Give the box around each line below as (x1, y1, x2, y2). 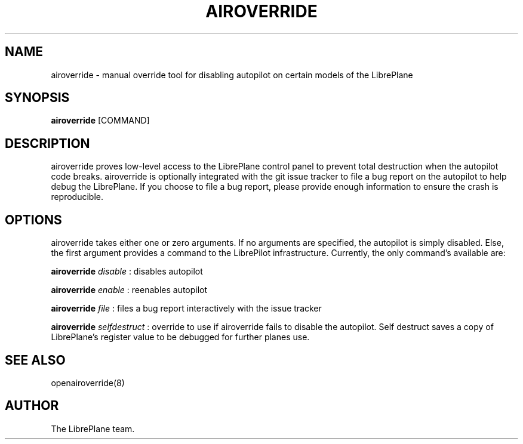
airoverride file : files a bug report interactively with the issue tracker (51, 303, 322, 314)
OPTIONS (5, 212, 62, 227)
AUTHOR (5, 398, 59, 414)
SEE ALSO (5, 352, 66, 368)
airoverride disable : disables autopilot (51, 266, 203, 277)
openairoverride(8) (51, 377, 125, 388)
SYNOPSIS (5, 90, 70, 106)
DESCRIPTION (5, 135, 90, 151)
